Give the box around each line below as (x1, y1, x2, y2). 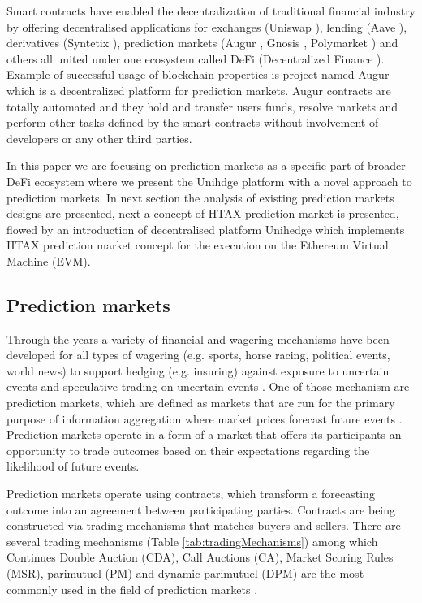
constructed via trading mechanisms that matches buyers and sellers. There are (6, 517, 401, 534)
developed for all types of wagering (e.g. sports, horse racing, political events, (6, 346, 390, 363)
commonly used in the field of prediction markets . (6, 580, 258, 597)
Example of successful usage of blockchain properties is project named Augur (6, 66, 390, 83)
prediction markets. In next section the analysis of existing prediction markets (6, 189, 394, 206)
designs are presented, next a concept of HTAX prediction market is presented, (6, 205, 399, 222)
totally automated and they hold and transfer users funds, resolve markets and (6, 98, 398, 115)
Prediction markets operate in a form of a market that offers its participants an (6, 426, 402, 443)
